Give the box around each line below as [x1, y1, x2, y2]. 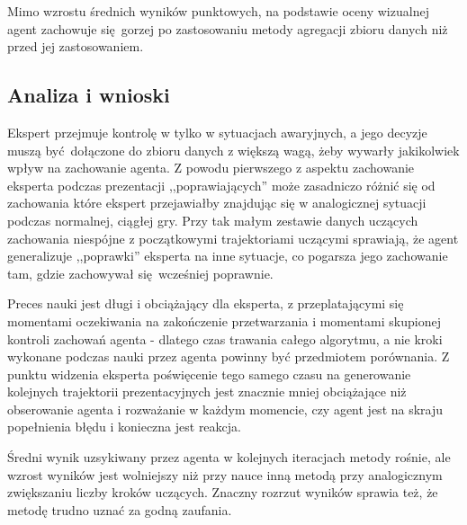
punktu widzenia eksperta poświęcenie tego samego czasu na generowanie [7, 364, 411, 383]
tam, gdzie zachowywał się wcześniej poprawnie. [7, 263, 274, 282]
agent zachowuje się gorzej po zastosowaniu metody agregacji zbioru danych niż [7, 19, 448, 38]
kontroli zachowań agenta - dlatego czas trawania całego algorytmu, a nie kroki [7, 329, 443, 348]
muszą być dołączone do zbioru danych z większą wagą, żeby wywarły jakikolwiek [7, 140, 460, 159]
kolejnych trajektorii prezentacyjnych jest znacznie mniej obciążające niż [7, 382, 407, 401]
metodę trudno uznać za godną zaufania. [7, 500, 232, 519]
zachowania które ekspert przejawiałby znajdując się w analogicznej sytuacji [7, 193, 427, 212]
